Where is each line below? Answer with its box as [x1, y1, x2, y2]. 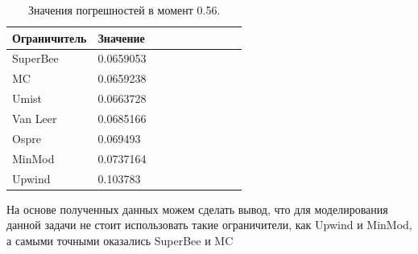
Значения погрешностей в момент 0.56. [28, 2, 221, 18]
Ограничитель [12, 29, 87, 46]
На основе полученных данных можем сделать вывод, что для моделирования [6, 200, 388, 217]
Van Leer [12, 109, 57, 126]
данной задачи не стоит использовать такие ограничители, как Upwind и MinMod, [6, 216, 412, 233]
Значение [97, 29, 145, 46]
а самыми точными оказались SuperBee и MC [6, 231, 234, 248]
